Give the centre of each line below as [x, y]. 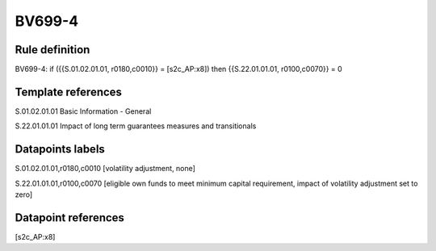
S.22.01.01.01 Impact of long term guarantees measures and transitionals [136, 126]
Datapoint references [70, 218]
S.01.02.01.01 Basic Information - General [83, 111]
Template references [69, 92]
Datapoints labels [60, 149]
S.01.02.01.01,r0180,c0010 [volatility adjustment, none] [105, 169]
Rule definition [52, 50]
